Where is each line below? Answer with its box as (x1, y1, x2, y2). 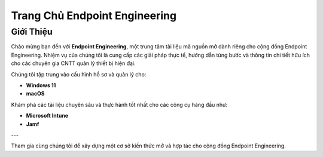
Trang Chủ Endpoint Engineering (11, 9, 176, 22)
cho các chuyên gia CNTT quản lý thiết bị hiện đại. (11, 60, 136, 67)
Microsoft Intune (26, 112, 69, 119)
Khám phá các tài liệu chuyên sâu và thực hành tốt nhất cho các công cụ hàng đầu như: (11, 101, 228, 108)
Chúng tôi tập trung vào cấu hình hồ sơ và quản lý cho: (11, 70, 147, 78)
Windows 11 (26, 81, 56, 89)
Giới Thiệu (11, 26, 53, 37)
